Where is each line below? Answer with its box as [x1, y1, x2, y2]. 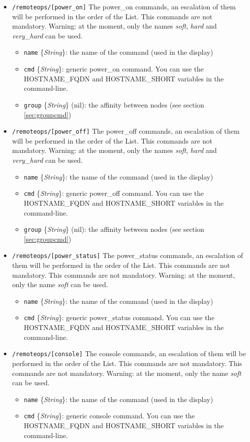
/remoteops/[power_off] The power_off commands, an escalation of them [12, 126, 240, 136]
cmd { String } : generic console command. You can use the [24, 410, 195, 421]
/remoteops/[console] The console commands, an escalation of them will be [12, 348, 246, 359]
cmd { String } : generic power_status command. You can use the [24, 312, 215, 323]
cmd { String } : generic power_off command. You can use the [24, 188, 204, 198]
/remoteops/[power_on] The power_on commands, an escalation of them [12, 1, 236, 11]
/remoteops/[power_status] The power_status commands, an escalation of [12, 250, 243, 260]
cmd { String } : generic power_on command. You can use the [24, 64, 204, 74]
